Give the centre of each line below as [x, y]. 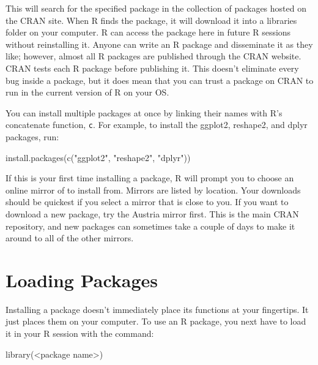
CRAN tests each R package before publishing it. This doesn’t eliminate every [152, 68]
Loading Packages [82, 280]
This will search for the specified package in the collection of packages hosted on [156, 8]
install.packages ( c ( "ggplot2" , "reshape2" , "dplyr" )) [98, 157]
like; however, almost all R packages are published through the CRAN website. [153, 56]
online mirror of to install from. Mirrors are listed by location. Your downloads [153, 190]
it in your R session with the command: [80, 333]
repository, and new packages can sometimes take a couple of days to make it [150, 226]
